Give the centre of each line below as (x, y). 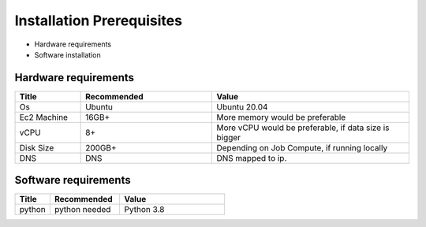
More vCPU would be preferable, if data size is (303, 128)
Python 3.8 (144, 210)
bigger (228, 137)
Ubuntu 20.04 (242, 106)
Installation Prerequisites (99, 20)
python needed (82, 210)
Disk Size (37, 147)
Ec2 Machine (44, 117)
